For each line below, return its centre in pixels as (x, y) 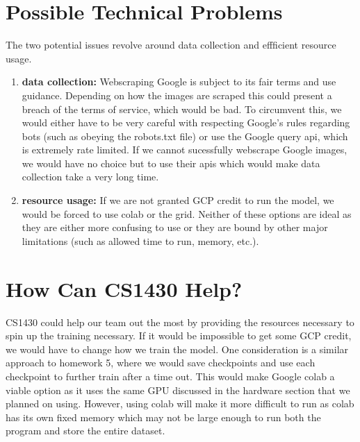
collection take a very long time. (90, 177)
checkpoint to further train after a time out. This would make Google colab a (170, 376)
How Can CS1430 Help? (124, 288)
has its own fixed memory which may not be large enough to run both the (163, 417)
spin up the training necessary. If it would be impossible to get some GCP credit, (179, 335)
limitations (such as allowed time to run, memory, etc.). (140, 240)
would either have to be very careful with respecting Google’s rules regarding (186, 122)
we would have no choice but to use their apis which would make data (171, 163)
